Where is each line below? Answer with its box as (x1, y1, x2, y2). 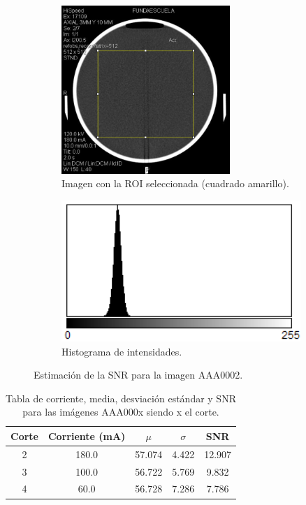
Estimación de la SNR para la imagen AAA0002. (34, 367, 243, 382)
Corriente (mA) (48, 428, 126, 443)
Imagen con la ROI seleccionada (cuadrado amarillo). (61, 176, 289, 191)
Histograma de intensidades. (61, 344, 182, 358)
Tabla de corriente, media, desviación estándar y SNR (6, 390, 236, 405)
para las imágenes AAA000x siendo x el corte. (22, 404, 219, 419)
